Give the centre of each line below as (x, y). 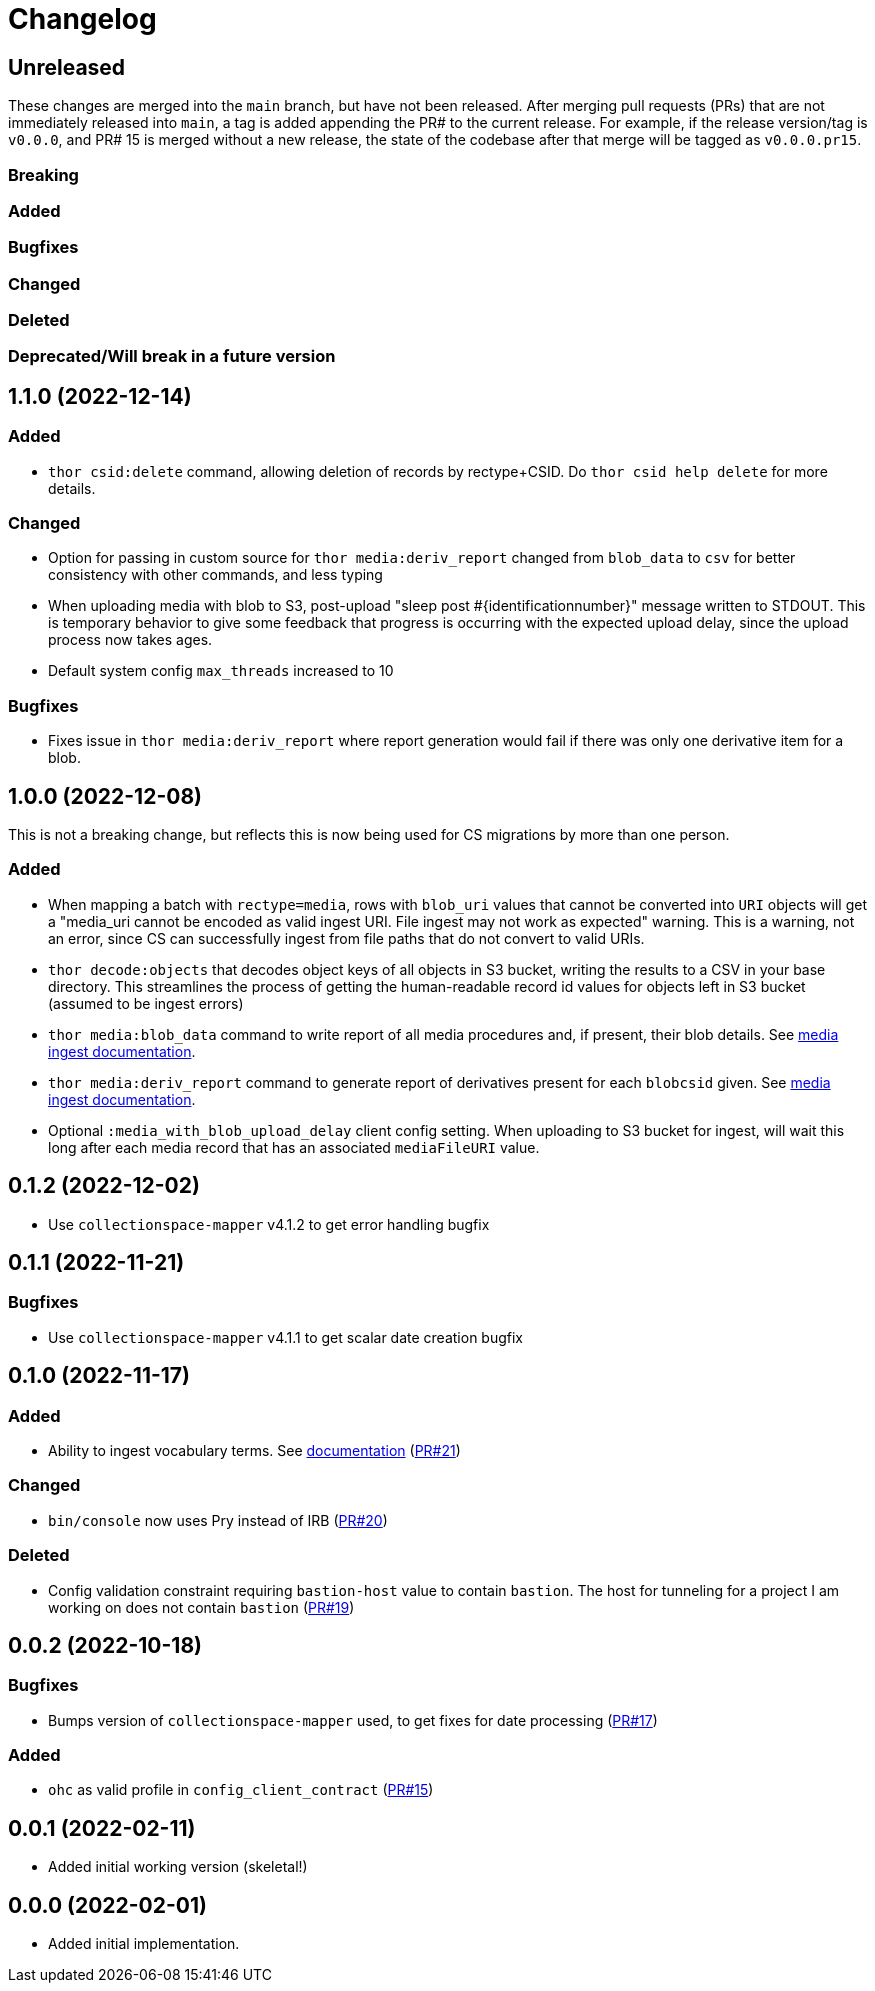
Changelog (82, 19)
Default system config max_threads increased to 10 (221, 671)
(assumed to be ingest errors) (146, 1003)
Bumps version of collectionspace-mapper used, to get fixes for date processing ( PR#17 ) (353, 1720)
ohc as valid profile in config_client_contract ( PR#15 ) (241, 1790)
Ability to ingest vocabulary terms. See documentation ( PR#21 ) (254, 1451)
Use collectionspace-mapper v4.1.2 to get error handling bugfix (269, 1224)
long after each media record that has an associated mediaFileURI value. (294, 1147)
